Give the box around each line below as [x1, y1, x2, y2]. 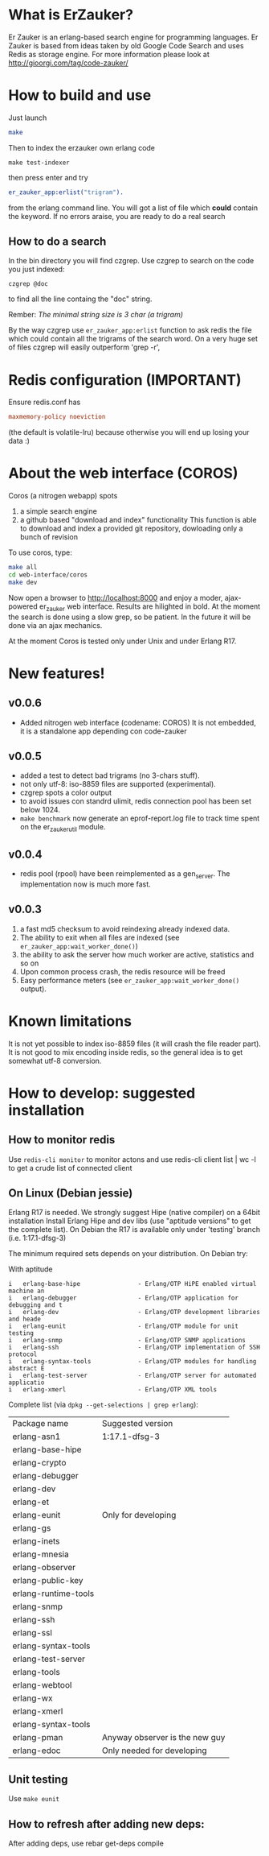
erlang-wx [12, 1693, 53, 1704]
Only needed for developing [101, 1745, 207, 1756]
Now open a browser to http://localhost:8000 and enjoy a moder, [8, 593, 223, 602]
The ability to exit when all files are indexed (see [19, 932, 180, 942]
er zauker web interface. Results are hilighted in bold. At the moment [39, 601, 261, 613]
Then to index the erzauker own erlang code [8, 143, 155, 152]
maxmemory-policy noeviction [8, 413, 106, 421]
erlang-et [12, 1496, 50, 1507]
